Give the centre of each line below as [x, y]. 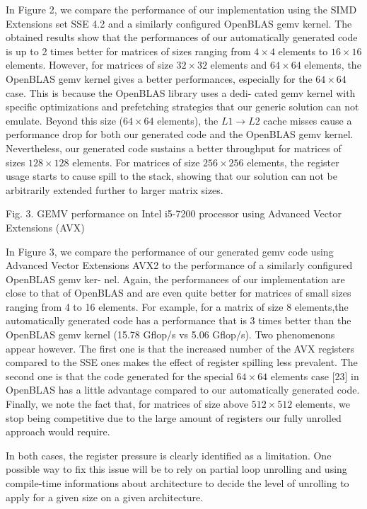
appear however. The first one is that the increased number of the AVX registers [180, 348]
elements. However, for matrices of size [89, 65]
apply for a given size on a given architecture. [105, 497]
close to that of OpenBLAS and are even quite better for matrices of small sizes [179, 293]
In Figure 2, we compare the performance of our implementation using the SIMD [181, 9]
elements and [239, 65]
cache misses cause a [308, 120]
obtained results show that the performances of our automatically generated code [182, 37]
